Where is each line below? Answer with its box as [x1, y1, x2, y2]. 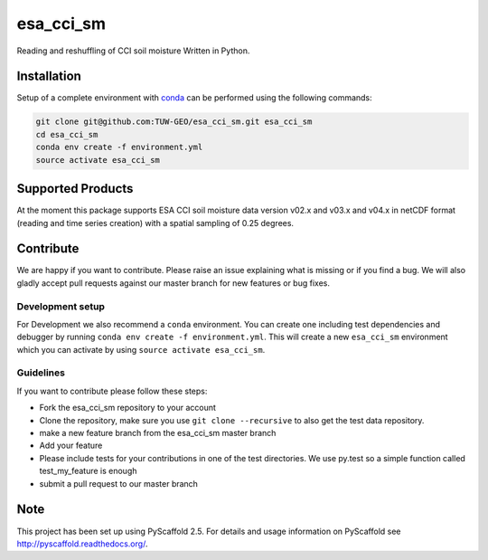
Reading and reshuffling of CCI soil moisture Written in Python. [16, 45, 250, 56]
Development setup [16, 299, 106, 312]
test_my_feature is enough [39, 466, 137, 477]
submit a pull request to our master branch [39, 478, 199, 489]
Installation [16, 69, 81, 84]
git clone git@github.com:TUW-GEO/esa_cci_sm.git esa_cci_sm [35, 117, 313, 127]
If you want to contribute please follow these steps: [16, 385, 208, 396]
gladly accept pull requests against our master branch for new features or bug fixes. [16, 277, 330, 289]
